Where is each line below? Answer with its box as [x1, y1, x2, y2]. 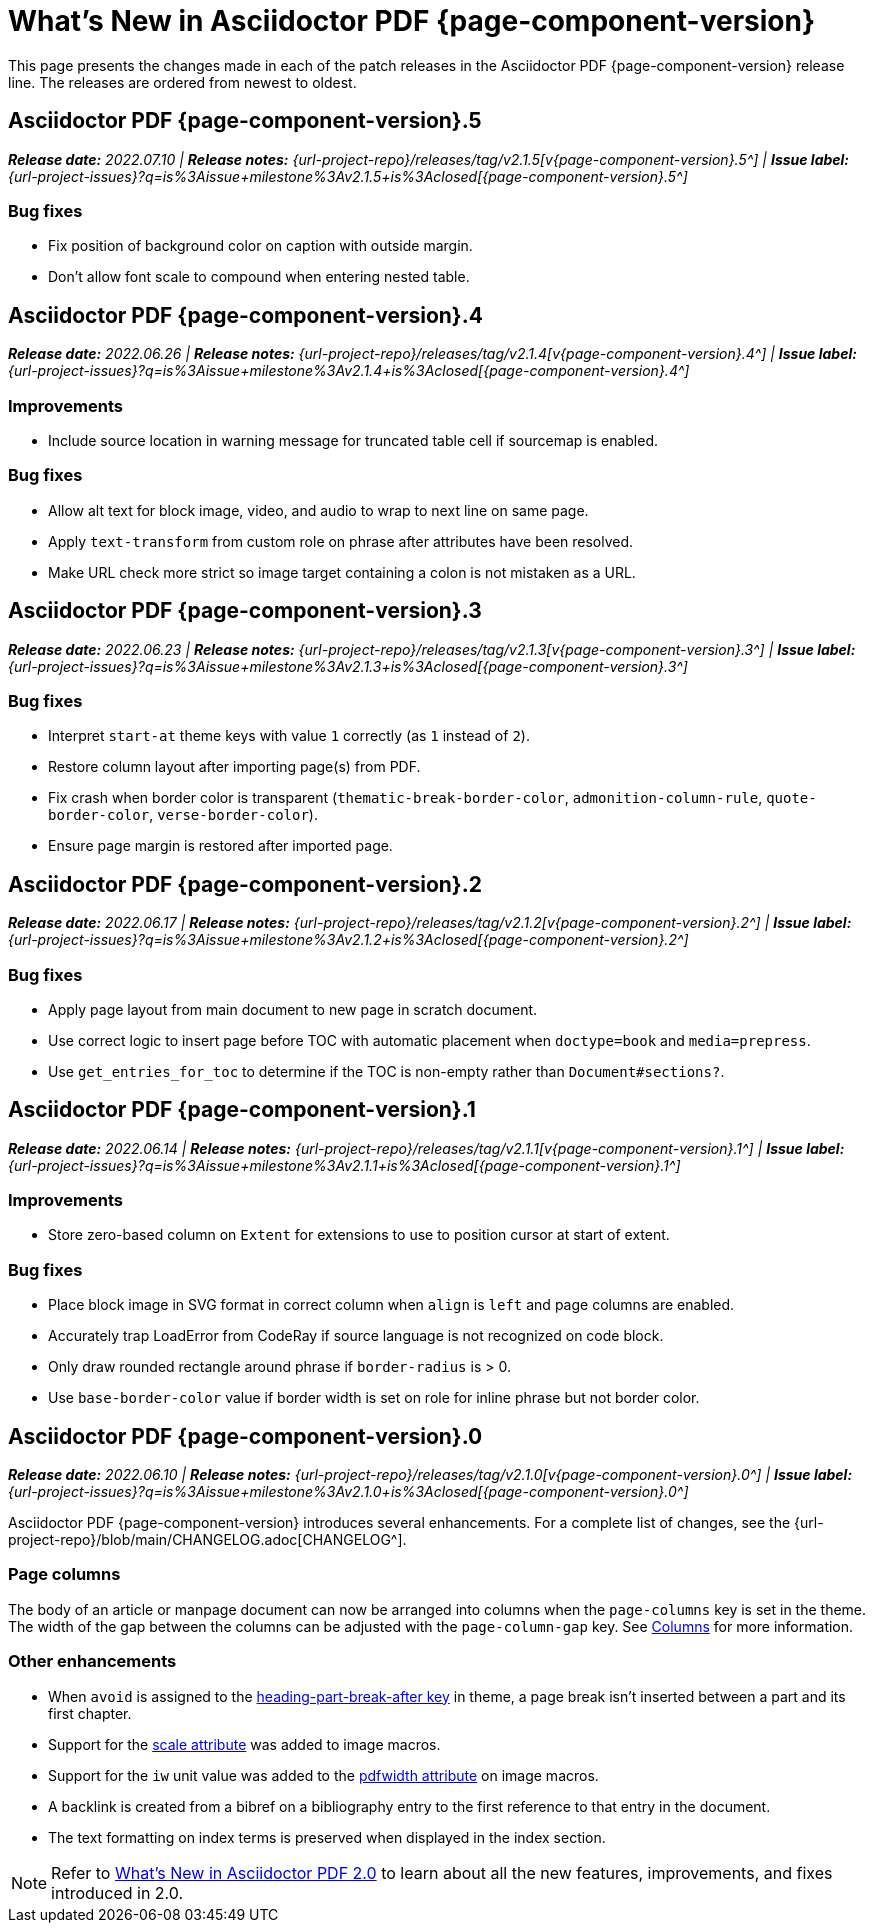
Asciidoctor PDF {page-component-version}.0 [8, 1423, 483, 1449]
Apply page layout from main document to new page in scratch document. [48, 1000, 538, 1018]
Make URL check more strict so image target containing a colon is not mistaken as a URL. [48, 563, 636, 581]
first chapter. [48, 1704, 132, 1722]
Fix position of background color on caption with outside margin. [48, 237, 473, 255]
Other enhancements [8, 1651, 177, 1672]
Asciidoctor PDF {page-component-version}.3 [8, 598, 482, 624]
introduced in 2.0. [51, 1882, 184, 1903]
